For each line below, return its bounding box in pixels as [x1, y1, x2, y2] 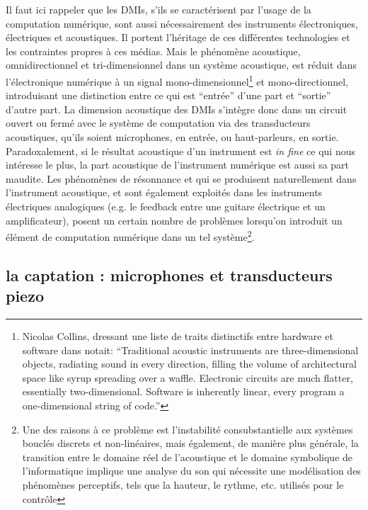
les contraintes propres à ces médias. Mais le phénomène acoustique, [6, 43, 301, 58]
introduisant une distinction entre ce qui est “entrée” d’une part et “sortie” [6, 88, 331, 103]
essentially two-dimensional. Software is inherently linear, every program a [22, 384, 345, 399]
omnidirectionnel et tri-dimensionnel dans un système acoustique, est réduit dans [6, 57, 357, 72]
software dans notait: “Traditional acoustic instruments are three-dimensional [22, 342, 359, 357]
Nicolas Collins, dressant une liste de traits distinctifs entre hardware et [22, 329, 333, 343]
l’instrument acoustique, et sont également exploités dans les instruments [6, 185, 323, 200]
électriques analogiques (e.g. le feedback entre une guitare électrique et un [6, 198, 326, 213]
